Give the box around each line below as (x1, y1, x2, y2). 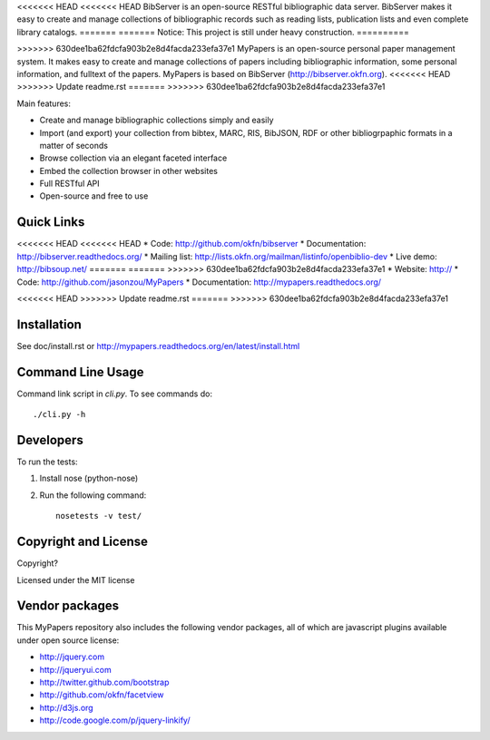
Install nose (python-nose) (39, 472, 139, 484)
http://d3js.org (39, 702, 94, 713)
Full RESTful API (39, 178, 100, 190)
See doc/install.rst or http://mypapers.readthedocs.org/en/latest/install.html (16, 340, 300, 351)
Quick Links (16, 214, 85, 230)
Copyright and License (16, 534, 149, 550)
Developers (16, 432, 83, 448)
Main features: (16, 98, 72, 109)
